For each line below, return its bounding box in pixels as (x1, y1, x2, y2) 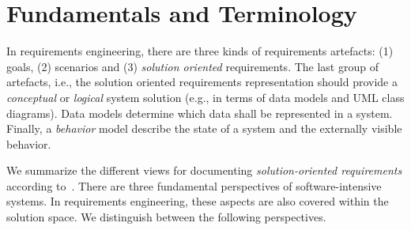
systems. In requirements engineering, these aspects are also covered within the (6, 193, 389, 209)
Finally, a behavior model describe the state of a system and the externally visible (6, 120, 402, 137)
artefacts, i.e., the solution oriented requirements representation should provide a (6, 74, 398, 90)
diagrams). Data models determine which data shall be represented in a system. (6, 104, 393, 121)
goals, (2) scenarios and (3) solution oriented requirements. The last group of (6, 58, 379, 74)
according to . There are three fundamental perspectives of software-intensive (6, 177, 382, 194)
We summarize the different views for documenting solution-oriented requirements (6, 162, 402, 179)
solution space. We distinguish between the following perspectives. (6, 209, 326, 225)
